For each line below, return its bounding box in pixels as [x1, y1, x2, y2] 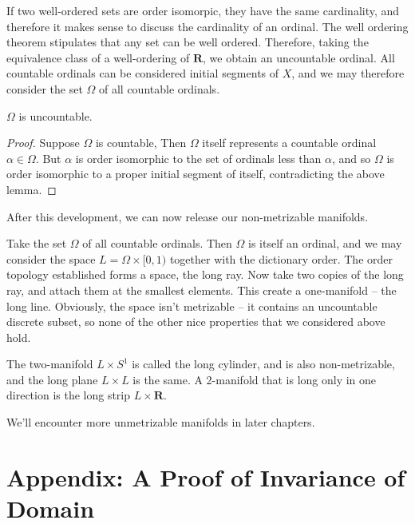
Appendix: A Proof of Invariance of [6, 460, 405, 493]
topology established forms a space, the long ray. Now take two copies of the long [6, 266, 404, 283]
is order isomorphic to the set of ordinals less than [75, 149, 322, 166]
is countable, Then [95, 134, 187, 151]
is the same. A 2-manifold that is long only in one [132, 371, 377, 387]
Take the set [6, 235, 67, 252]
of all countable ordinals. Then [82, 235, 232, 252]
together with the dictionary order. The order [169, 250, 393, 267]
